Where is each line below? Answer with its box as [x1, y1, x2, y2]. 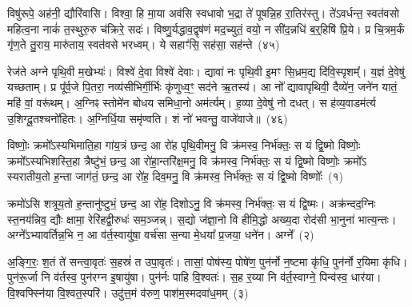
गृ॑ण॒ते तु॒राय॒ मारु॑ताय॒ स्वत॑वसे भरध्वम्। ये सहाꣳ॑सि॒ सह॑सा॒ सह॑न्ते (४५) [7, 36, 280, 53]
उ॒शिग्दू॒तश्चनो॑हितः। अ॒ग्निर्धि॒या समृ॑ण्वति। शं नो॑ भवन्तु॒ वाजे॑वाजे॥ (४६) [7, 110, 288, 126]
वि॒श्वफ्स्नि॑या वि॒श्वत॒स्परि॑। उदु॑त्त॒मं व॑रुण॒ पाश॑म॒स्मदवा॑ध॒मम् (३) [7, 284, 249, 301]
